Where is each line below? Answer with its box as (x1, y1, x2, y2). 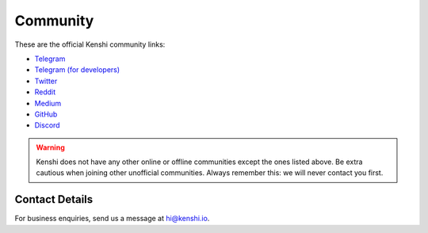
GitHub (34, 109, 58, 119)
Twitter (34, 76, 58, 86)
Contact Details (14, 193, 94, 206)
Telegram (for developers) (34, 65, 120, 74)
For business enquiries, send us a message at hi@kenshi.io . (14, 214, 210, 223)
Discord (34, 120, 60, 130)
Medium (34, 98, 62, 108)
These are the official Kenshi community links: (14, 40, 166, 49)
